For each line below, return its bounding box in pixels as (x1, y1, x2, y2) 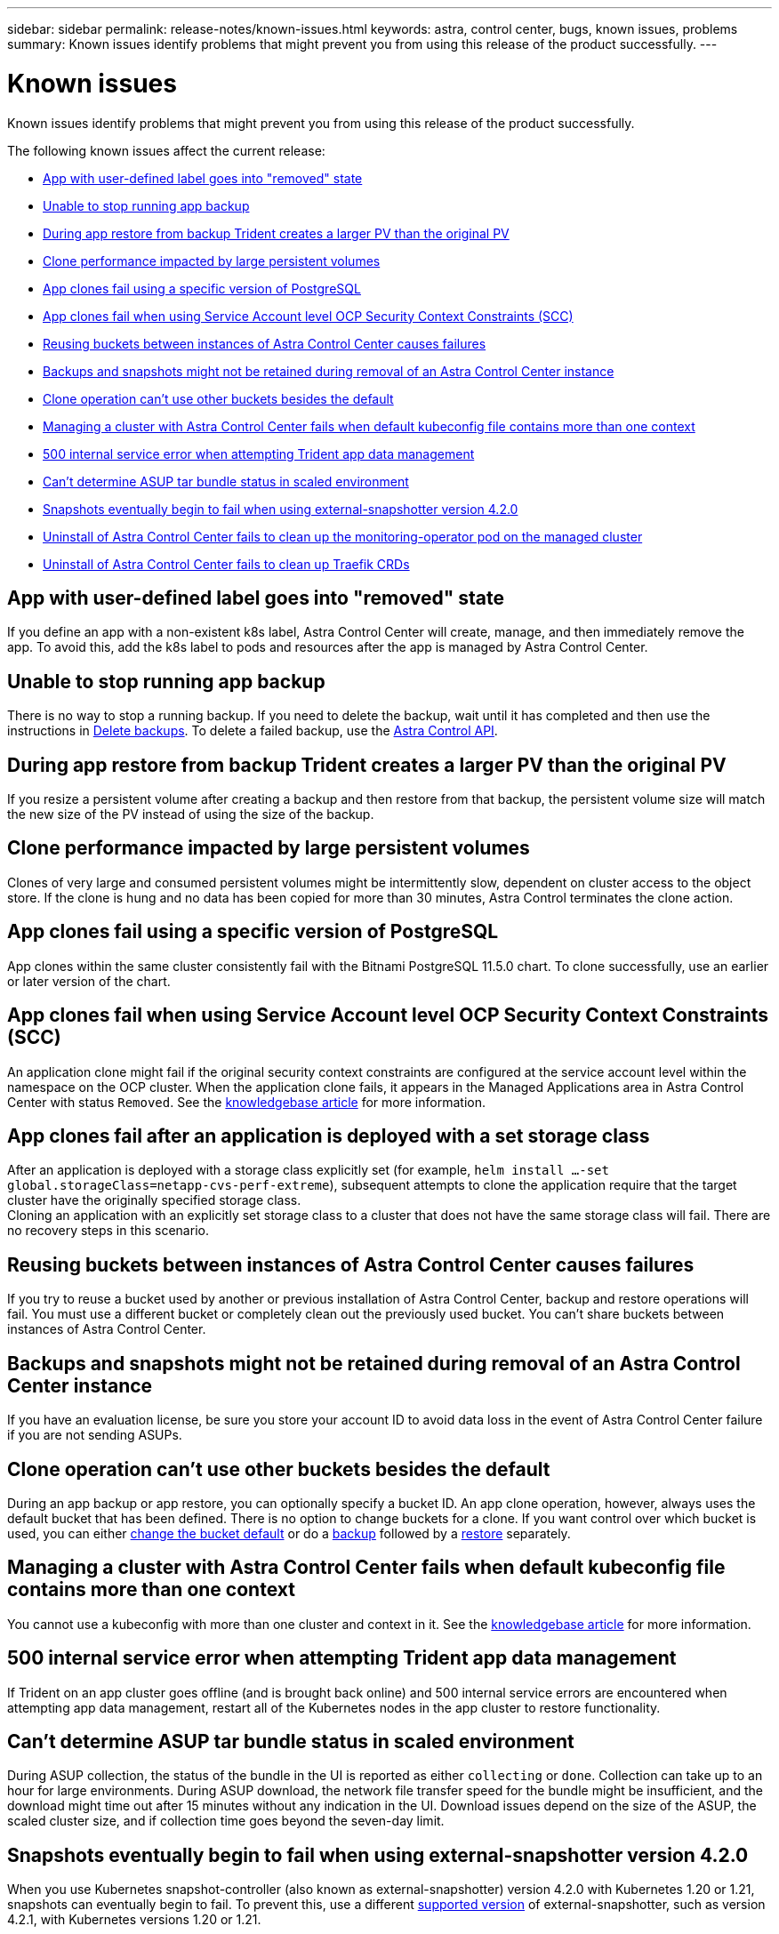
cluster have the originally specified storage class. (7, 1192, 301, 1208)
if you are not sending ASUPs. (7, 1427, 182, 1443)
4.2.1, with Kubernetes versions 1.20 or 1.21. (7, 1912, 261, 1928)
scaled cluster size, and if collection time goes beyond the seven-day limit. (7, 1813, 445, 1829)
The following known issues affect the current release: (7, 142, 325, 158)
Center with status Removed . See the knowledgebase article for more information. (7, 1094, 486, 1110)
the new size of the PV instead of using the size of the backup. (7, 807, 374, 823)
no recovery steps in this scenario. (7, 1223, 209, 1239)
